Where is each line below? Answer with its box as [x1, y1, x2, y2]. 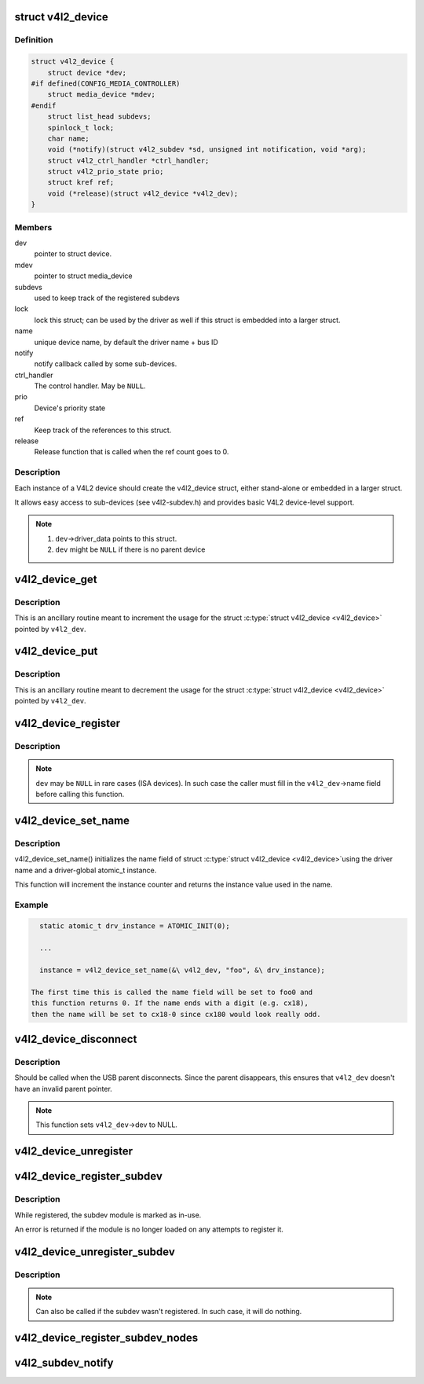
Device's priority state [34, 403, 106, 413]
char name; [47, 134, 90, 143]
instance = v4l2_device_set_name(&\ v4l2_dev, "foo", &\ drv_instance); [39, 966, 326, 975]
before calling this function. [35, 789, 125, 798]
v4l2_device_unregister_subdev [14, 1245, 176, 1258]
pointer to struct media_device [34, 271, 133, 281]
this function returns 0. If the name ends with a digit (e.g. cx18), [31, 999, 309, 1008]
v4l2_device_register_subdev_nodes [14, 1331, 199, 1345]
